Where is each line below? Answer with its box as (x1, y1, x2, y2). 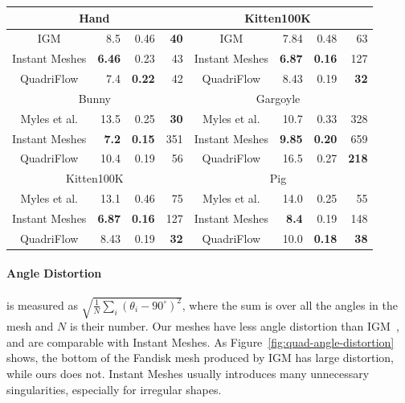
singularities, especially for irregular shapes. (6, 380, 222, 397)
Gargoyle (256, 89, 301, 106)
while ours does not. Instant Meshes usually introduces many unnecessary (6, 365, 370, 381)
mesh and (6, 318, 54, 335)
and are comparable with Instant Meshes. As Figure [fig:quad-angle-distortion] (6, 333, 395, 350)
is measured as (6, 296, 78, 313)
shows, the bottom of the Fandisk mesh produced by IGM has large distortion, (6, 349, 394, 366)
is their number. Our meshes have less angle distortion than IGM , (69, 318, 399, 335)
